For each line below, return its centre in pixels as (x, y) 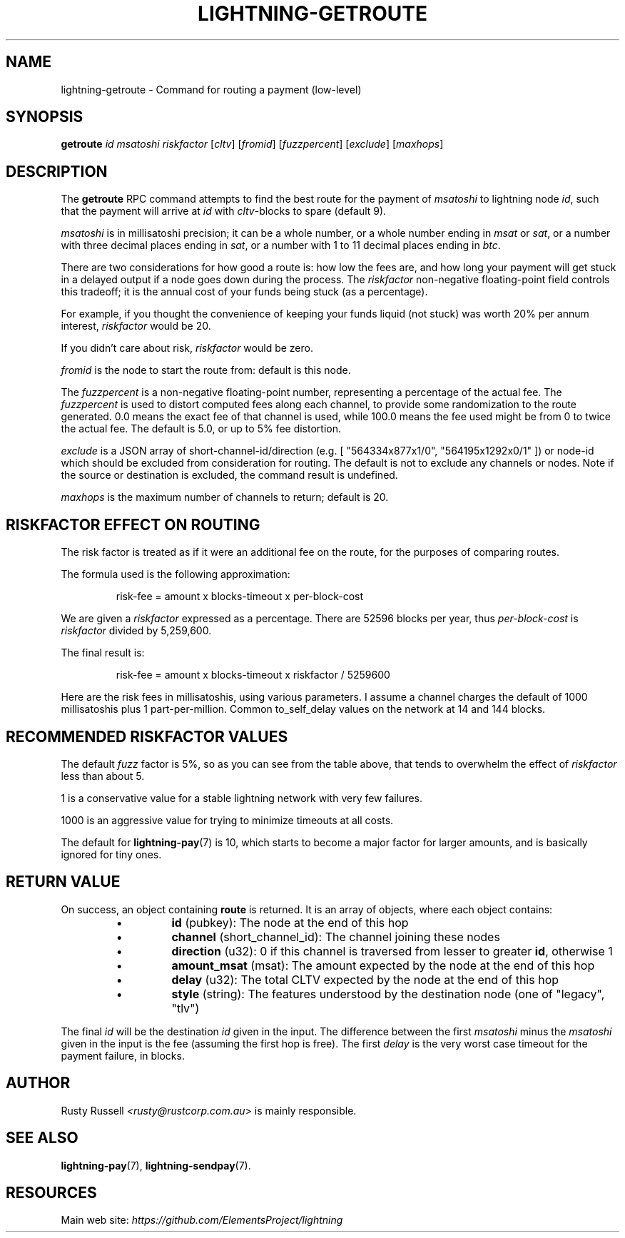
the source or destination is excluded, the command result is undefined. (229, 475)
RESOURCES (51, 1192)
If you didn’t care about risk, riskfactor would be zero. (187, 348)
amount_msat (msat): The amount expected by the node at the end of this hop (383, 965)
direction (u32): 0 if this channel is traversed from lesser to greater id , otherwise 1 (392, 951)
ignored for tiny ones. (111, 854)
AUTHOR (38, 1083)
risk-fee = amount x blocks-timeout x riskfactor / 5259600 (253, 675)
